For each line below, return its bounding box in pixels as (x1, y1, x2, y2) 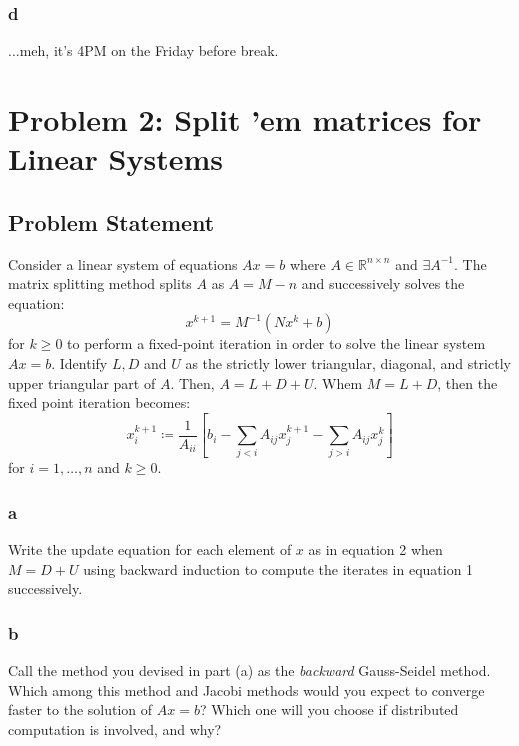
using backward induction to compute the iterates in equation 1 (83, 558, 474, 579)
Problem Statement (8, 206, 215, 237)
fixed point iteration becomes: (8, 392, 191, 413)
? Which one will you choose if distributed (199, 699, 459, 720)
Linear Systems (8, 138, 224, 179)
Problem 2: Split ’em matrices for (8, 99, 482, 139)
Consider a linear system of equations (8, 253, 238, 274)
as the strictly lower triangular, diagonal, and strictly (185, 352, 511, 373)
